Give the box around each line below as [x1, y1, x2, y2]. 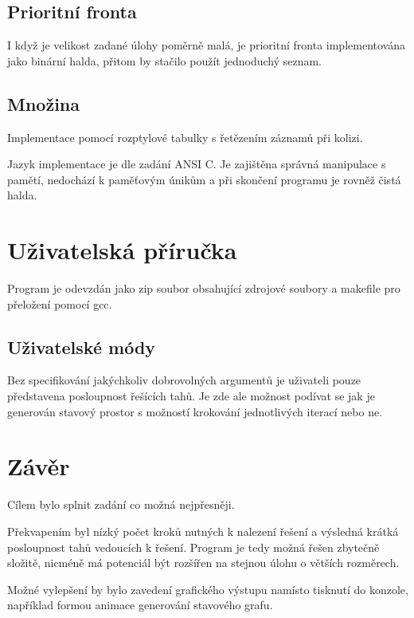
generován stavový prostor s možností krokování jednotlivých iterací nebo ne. [7, 403, 383, 419]
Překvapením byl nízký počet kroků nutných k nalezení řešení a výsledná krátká [7, 522, 399, 539]
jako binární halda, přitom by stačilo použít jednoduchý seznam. [7, 52, 322, 69]
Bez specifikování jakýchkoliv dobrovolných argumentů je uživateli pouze [7, 372, 361, 388]
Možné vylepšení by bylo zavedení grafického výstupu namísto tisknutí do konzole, [7, 581, 408, 597]
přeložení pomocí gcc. [7, 295, 112, 312]
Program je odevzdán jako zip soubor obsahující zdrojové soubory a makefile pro [7, 280, 400, 297]
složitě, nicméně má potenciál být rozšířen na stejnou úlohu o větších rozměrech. [7, 554, 400, 571]
